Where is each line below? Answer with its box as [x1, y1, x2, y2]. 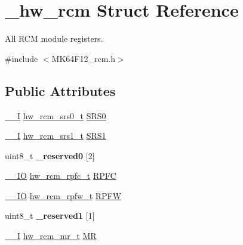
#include [5, 52, 38, 64]
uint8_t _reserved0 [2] [5, 149, 95, 162]
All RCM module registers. [5, 32, 103, 45]
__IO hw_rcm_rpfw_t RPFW [5, 189, 122, 201]
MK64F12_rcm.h [51, 52, 115, 64]
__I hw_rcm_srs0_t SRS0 [5, 109, 106, 122]
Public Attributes [5, 81, 116, 100]
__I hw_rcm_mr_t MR [5, 230, 97, 242]
